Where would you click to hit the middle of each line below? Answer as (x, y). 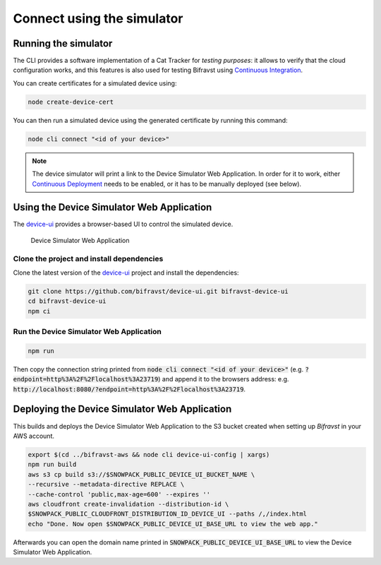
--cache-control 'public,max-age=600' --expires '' (119, 494)
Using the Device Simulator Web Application (113, 207)
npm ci (39, 311)
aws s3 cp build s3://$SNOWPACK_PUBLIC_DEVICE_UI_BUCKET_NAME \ (141, 474)
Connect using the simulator (98, 18)
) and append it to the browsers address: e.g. (223, 379)
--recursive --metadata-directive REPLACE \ (106, 484)
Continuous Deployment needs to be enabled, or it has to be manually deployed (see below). (167, 184)
